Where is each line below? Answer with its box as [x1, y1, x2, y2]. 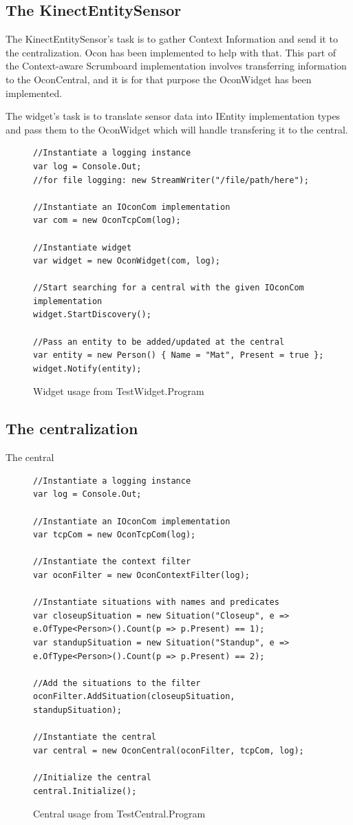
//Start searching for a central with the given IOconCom [33, 283, 304, 293]
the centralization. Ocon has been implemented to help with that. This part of [6, 45, 336, 59]
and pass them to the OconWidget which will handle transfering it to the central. [6, 122, 348, 136]
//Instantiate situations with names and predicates [33, 597, 279, 608]
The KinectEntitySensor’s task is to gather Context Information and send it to [6, 32, 338, 46]
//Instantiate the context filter [33, 557, 191, 567]
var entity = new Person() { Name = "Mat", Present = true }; [33, 350, 324, 361]
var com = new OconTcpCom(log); [33, 215, 181, 226]
